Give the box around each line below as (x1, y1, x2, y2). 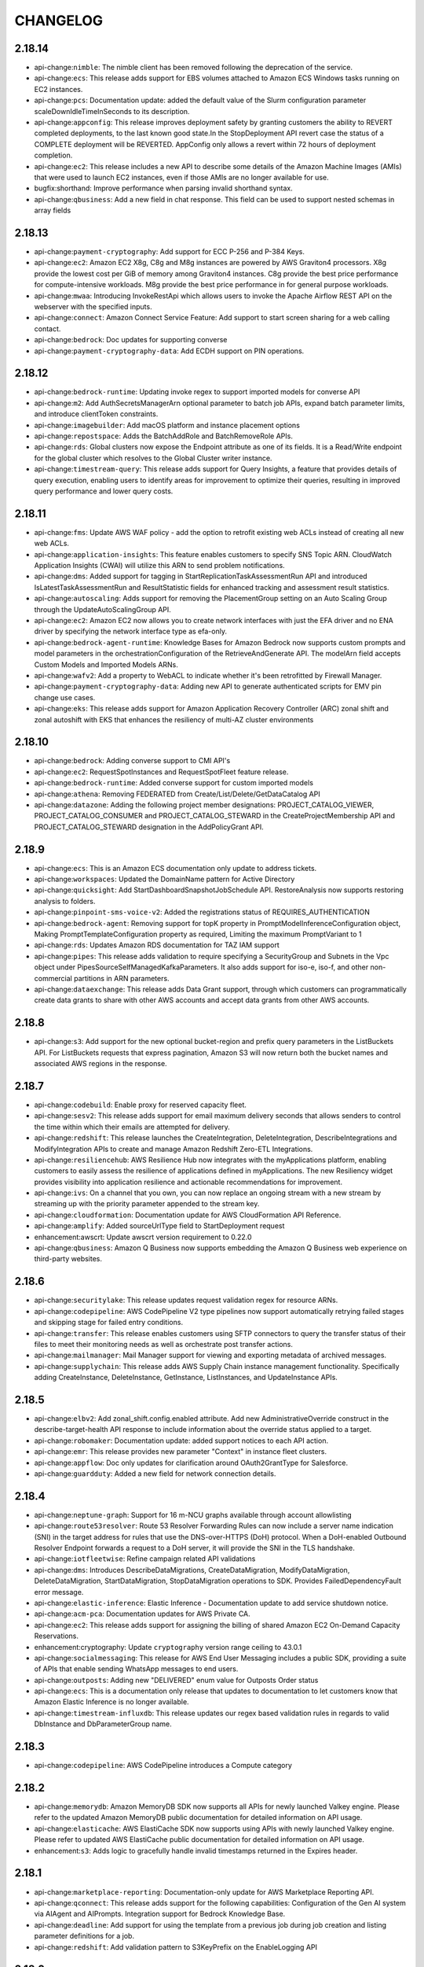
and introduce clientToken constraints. (34, 409, 159, 419)
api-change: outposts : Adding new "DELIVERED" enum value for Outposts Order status (34, 1675, 319, 1685)
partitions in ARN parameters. (73, 973, 170, 983)
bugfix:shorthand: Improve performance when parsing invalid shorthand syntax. (34, 183, 294, 193)
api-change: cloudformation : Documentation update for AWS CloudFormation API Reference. (34, 1210, 342, 1220)
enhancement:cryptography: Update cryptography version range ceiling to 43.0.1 (34, 1642, 302, 1651)
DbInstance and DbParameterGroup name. (34, 1719, 172, 1729)
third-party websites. (34, 1254, 102, 1264)
